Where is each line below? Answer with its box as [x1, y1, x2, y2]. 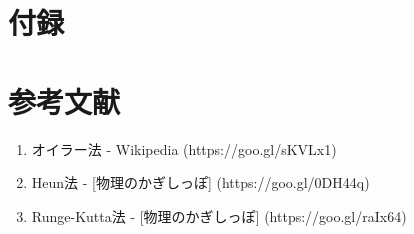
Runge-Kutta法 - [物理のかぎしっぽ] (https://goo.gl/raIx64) [31, 205, 407, 226]
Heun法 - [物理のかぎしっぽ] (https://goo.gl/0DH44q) [31, 172, 370, 193]
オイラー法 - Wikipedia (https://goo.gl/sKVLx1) [31, 138, 337, 159]
